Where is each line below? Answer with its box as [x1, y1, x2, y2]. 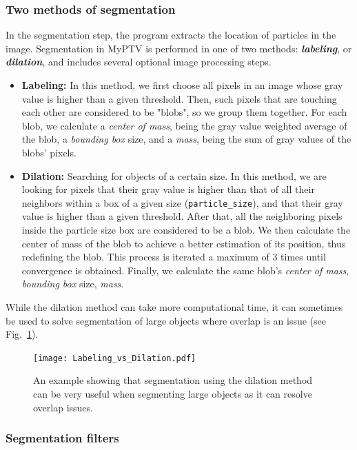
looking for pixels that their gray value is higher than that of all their [21, 182, 315, 196]
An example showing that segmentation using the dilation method [33, 373, 313, 387]
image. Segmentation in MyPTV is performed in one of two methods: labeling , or [6, 41, 352, 55]
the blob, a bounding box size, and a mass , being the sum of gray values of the [21, 132, 351, 146]
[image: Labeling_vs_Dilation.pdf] [33, 353, 196, 363]
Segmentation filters [6, 429, 119, 447]
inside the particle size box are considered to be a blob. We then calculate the [21, 223, 351, 236]
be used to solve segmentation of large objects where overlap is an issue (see [6, 313, 326, 327]
